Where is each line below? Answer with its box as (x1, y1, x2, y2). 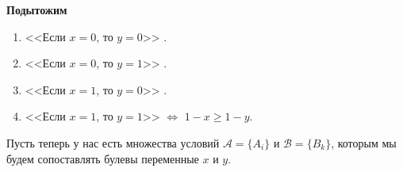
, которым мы (331, 134, 397, 151)
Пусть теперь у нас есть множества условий (6, 134, 220, 151)
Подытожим (6, 2, 67, 17)
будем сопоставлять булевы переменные (6, 150, 199, 166)
